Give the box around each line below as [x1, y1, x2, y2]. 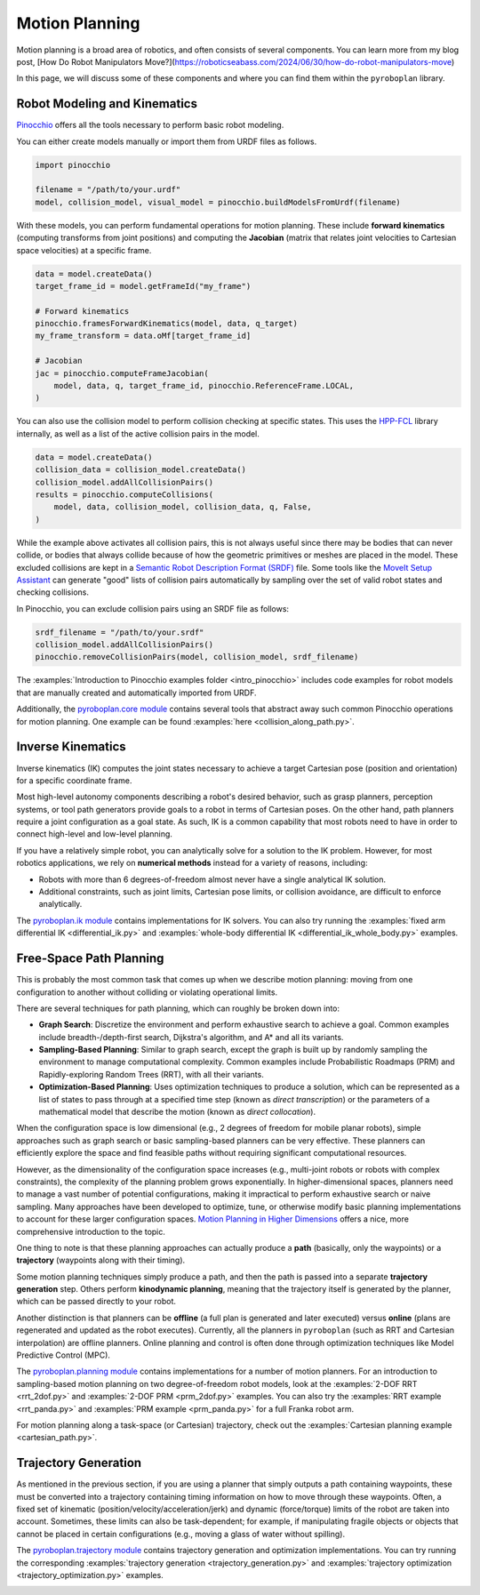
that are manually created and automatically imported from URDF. [16, 687, 257, 698]
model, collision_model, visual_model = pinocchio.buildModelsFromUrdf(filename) [35, 196, 402, 207]
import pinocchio [35, 160, 111, 170]
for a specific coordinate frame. [16, 774, 132, 786]
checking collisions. [16, 587, 89, 597]
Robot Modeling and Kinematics [16, 96, 197, 111]
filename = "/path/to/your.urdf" [35, 185, 181, 195]
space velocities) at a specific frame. [16, 244, 152, 255]
